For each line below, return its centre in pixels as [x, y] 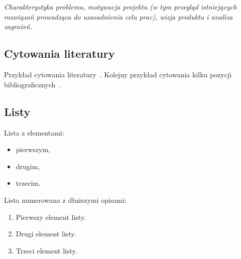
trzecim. [28, 183]
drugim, [28, 166]
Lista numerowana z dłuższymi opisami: [65, 200]
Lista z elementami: [34, 132]
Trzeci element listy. [46, 250]
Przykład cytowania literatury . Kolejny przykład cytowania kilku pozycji [118, 75]
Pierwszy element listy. [51, 217]
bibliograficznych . [33, 84]
